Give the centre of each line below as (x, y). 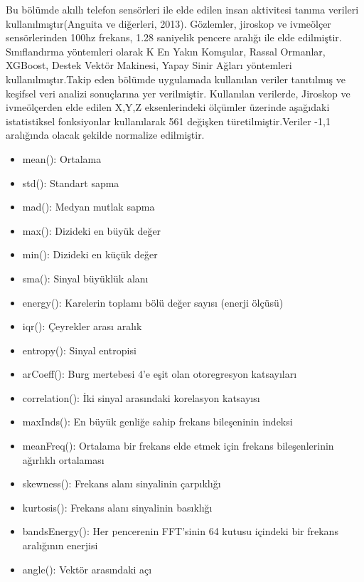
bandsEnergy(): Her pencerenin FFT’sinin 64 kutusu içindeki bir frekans (180, 531)
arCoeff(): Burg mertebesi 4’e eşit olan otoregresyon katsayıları (160, 374)
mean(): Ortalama (62, 158)
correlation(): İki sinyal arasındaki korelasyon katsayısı (141, 397)
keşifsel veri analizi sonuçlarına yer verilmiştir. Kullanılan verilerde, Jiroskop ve (178, 93)
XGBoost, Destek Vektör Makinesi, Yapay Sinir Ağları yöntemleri (149, 65)
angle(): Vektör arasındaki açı (87, 569)
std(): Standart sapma (71, 182)
